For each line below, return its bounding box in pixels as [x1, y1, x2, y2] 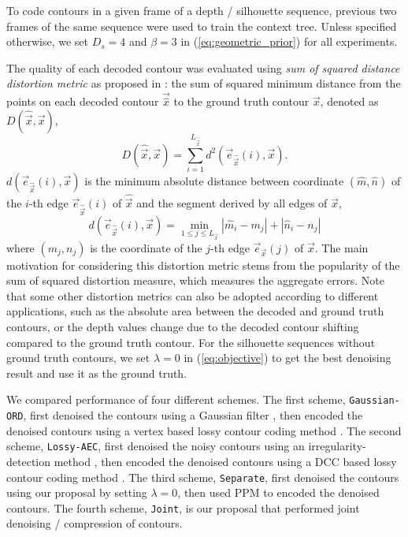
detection [6, 453, 50, 469]
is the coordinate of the [90, 239, 202, 255]
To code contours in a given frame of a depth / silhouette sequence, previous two [6, 2, 397, 18]
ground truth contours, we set [6, 349, 150, 366]
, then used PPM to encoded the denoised [177, 484, 380, 501]
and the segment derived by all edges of [136, 195, 328, 211]
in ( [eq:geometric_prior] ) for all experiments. [180, 33, 398, 50]
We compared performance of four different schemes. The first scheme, [6, 391, 346, 408]
